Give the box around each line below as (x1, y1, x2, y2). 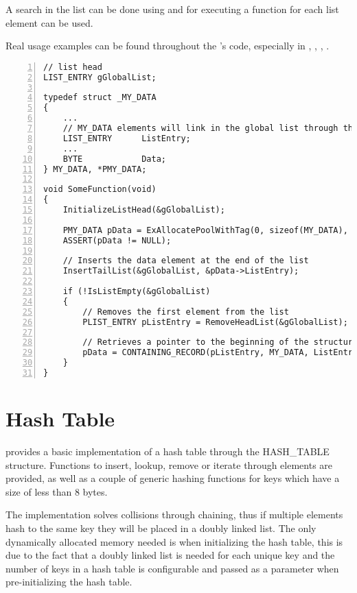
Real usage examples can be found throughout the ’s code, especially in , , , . (5, 38, 330, 53)
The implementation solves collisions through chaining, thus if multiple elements (5, 507, 343, 522)
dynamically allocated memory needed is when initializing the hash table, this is (5, 534, 343, 548)
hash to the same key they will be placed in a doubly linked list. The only (5, 521, 316, 535)
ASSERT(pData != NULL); (62, 235, 172, 245)
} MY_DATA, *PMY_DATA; (43, 164, 147, 174)
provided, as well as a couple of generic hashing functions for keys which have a (5, 471, 340, 485)
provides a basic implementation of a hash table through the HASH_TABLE (5, 444, 330, 459)
